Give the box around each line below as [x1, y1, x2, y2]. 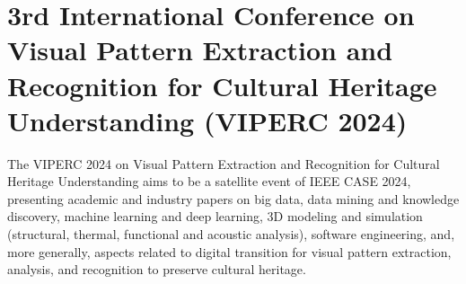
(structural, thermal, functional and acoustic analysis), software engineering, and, [7, 225, 455, 244]
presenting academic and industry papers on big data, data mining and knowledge [7, 189, 460, 208]
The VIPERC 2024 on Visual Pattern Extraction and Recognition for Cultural [7, 154, 440, 173]
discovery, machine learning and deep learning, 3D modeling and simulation [7, 207, 423, 226]
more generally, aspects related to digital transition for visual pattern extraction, [7, 242, 452, 261]
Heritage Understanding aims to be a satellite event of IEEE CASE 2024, [7, 172, 411, 191]
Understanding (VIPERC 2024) [7, 102, 408, 138]
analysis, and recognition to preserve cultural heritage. [7, 260, 306, 279]
